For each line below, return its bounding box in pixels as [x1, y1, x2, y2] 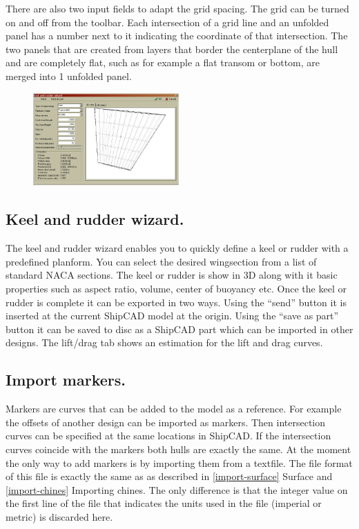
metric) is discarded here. [6, 509, 113, 523]
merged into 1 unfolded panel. [6, 68, 132, 83]
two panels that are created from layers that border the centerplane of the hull [6, 41, 338, 56]
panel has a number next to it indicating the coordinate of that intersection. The [6, 28, 348, 43]
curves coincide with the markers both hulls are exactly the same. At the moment [6, 441, 351, 456]
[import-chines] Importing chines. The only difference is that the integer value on [6, 482, 348, 497]
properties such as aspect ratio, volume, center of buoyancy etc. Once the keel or [6, 281, 347, 295]
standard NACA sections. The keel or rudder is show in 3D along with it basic [6, 268, 338, 282]
